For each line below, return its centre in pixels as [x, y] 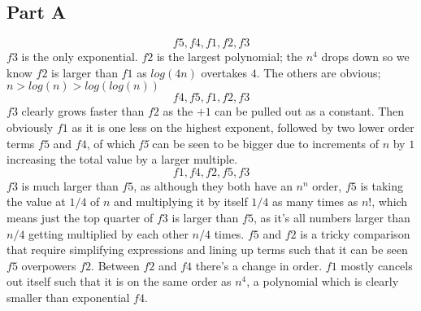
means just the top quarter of [80, 217]
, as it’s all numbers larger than [332, 217]
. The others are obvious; [319, 72]
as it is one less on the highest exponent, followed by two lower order [243, 127]
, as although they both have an [213, 185]
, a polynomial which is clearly [323, 281]
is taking [382, 185]
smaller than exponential [68, 297]
